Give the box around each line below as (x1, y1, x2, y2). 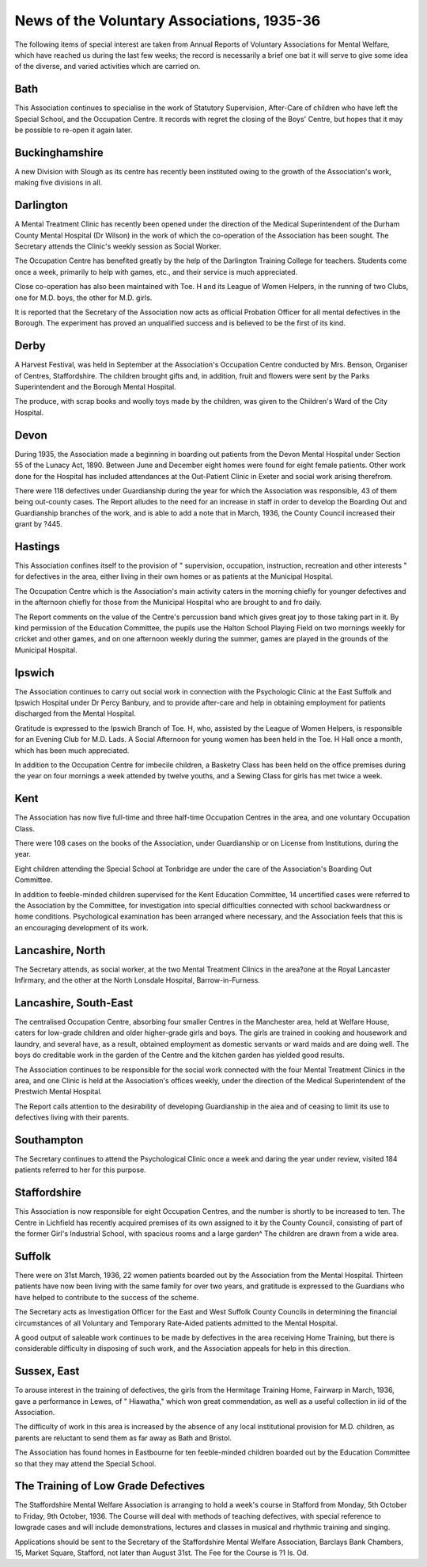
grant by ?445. (14, 519, 62, 529)
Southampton (14, 1133, 84, 1147)
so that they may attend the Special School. (14, 1459, 157, 1468)
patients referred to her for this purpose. (14, 1165, 146, 1175)
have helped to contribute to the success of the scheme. (14, 1292, 199, 1302)
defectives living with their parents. (14, 1112, 130, 1122)
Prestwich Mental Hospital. (14, 1087, 103, 1097)
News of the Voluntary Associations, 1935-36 (14, 12, 321, 29)
